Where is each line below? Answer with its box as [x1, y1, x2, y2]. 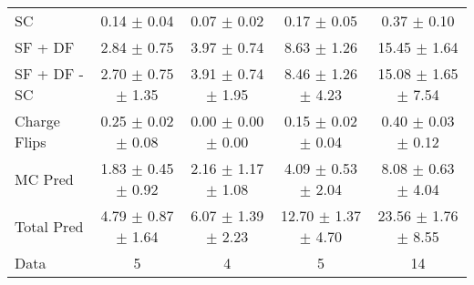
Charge [15, 110, 60, 131]
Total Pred [15, 215, 84, 237]
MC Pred [15, 168, 74, 189]
